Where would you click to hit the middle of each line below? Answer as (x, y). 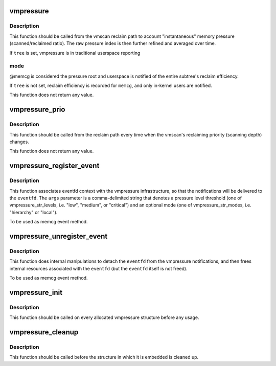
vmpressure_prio (37, 110)
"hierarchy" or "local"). (33, 212)
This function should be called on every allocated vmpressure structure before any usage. (104, 317)
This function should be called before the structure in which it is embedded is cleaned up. (104, 357)
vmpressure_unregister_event (59, 236)
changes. (19, 142)
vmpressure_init (36, 292)
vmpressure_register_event (54, 166)
